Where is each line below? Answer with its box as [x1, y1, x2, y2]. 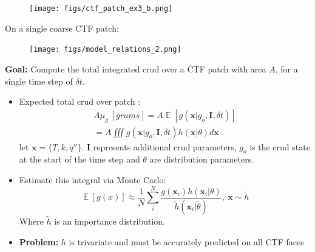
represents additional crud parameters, [93, 140, 237, 153]
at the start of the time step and [19, 153, 140, 166]
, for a [275, 62, 298, 75]
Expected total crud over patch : [19, 95, 141, 108]
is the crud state [249, 140, 310, 153]
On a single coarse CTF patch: [5, 21, 119, 34]
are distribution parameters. [149, 153, 254, 166]
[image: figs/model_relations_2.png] [29, 45, 181, 54]
